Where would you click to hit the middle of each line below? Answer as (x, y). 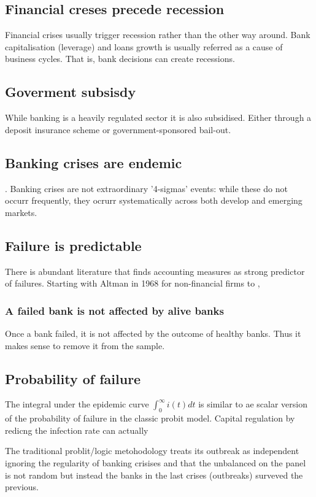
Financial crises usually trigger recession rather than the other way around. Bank (158, 35)
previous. (22, 487)
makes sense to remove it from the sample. (85, 345)
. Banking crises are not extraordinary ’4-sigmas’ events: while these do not (146, 188)
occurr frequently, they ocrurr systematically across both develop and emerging (154, 200)
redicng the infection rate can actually (77, 430)
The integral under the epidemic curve (77, 404)
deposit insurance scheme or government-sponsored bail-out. (118, 129)
